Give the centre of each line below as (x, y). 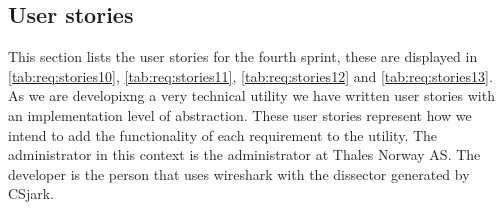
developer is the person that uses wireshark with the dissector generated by (239, 173)
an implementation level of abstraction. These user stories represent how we (240, 114)
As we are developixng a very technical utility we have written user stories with (251, 95)
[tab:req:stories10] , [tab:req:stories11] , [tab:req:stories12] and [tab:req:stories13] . (250, 75)
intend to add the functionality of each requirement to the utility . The (223, 134)
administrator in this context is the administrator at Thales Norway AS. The (244, 154)
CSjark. (31, 193)
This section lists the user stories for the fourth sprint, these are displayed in (243, 56)
